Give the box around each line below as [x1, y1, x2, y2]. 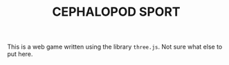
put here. [7, 50, 33, 58]
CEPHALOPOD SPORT [52, 4, 181, 20]
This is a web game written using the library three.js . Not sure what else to [7, 42, 223, 51]
